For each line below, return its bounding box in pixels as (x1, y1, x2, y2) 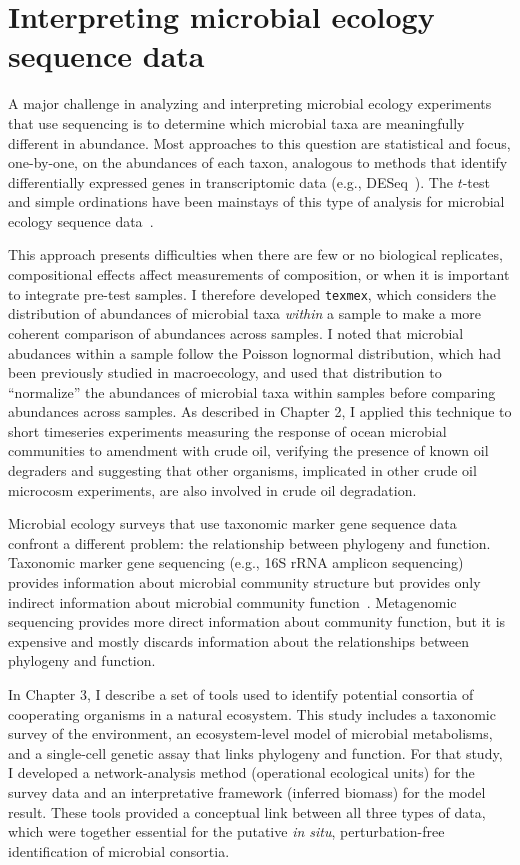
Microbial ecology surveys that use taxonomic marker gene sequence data (8, 513, 457, 534)
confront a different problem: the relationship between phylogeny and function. (8, 532, 491, 553)
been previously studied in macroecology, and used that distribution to (8, 362, 442, 383)
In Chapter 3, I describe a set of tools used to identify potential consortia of (8, 684, 474, 704)
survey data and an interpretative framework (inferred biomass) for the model (8, 781, 486, 802)
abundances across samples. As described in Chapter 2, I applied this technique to (8, 401, 512, 422)
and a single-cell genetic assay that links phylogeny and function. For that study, (8, 742, 503, 763)
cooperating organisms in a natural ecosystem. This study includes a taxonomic (8, 703, 496, 724)
